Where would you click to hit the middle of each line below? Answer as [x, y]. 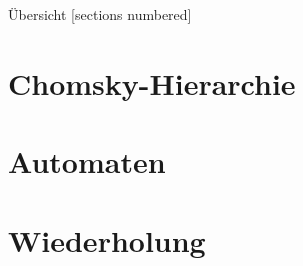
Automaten [87, 161]
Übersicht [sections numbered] [100, 14]
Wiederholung [107, 239]
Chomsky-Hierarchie [152, 82]
